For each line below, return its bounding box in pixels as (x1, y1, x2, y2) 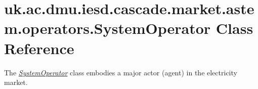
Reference (4, 37, 74, 58)
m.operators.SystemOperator (4, 18, 211, 38)
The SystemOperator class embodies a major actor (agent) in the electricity (4, 67, 237, 77)
